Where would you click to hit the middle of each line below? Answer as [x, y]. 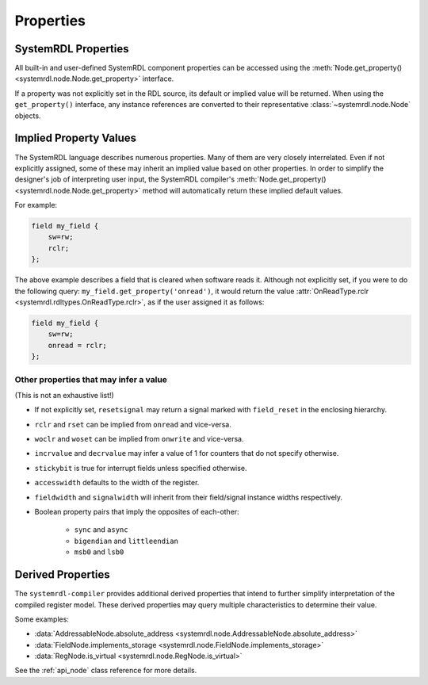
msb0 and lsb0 [99, 552]
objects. [28, 116]
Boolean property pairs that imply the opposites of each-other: [137, 512]
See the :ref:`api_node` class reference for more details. [106, 671]
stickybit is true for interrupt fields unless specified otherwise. [141, 468]
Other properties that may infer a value [91, 379]
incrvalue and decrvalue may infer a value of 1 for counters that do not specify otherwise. [187, 453]
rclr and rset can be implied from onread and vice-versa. [133, 424]
